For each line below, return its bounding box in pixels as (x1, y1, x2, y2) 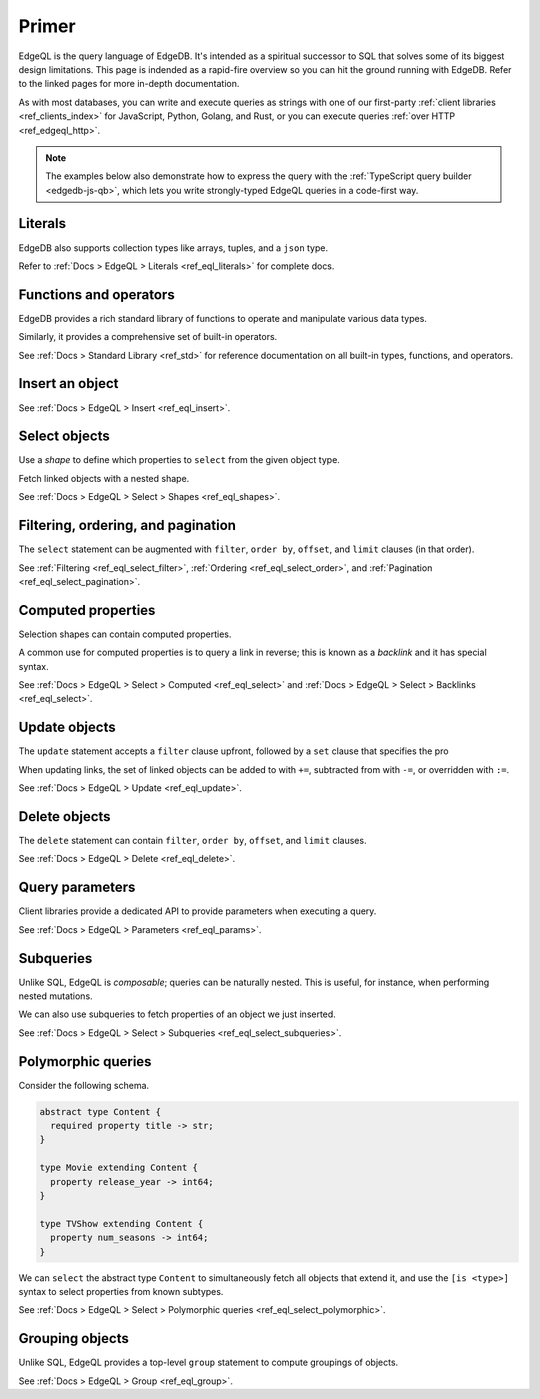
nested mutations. (18, 990, 94, 1002)
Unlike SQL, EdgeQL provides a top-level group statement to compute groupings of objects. (18, 1356, 399, 1369)
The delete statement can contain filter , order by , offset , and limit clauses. (18, 835, 367, 846)
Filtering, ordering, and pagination (18, 517, 237, 534)
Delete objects (18, 808, 111, 825)
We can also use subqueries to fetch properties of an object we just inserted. (18, 1008, 337, 1020)
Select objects (18, 428, 110, 445)
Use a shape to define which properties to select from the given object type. (18, 454, 340, 466)
